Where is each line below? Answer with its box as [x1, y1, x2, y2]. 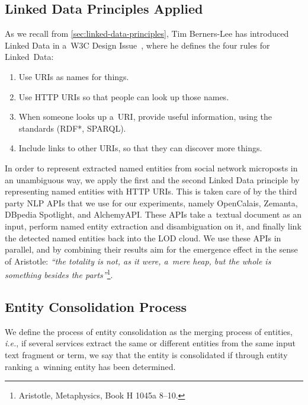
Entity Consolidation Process [5, 297, 187, 315]
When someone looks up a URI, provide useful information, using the [18, 110, 272, 123]
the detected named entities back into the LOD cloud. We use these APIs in [5, 231, 281, 244]
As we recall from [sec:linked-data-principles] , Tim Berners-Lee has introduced [5, 27, 289, 40]
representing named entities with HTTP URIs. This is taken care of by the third [5, 185, 297, 197]
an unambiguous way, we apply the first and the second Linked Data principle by [5, 173, 300, 186]
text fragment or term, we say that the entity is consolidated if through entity [5, 348, 288, 361]
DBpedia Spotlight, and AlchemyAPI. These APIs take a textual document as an [5, 208, 302, 221]
